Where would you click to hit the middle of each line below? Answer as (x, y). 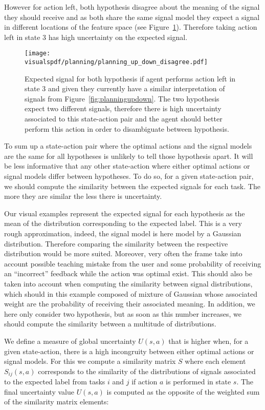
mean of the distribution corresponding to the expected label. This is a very (123, 223)
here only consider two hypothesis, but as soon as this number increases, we (123, 313)
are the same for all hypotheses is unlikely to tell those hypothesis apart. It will (129, 156)
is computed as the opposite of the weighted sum (183, 391)
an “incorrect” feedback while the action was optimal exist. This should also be (128, 273)
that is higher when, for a (208, 341)
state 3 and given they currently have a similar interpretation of (125, 88)
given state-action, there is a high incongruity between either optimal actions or (129, 351)
